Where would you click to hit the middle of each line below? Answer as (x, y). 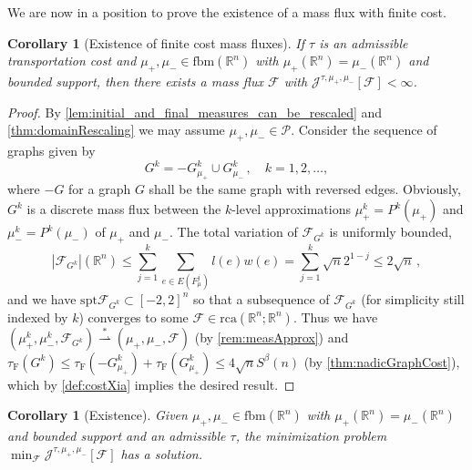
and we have (42, 298)
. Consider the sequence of (364, 130)
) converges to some (133, 317)
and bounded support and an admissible (117, 436)
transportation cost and (72, 61)
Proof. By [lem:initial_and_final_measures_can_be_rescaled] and (195, 112)
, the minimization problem (311, 436)
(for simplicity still (413, 298)
